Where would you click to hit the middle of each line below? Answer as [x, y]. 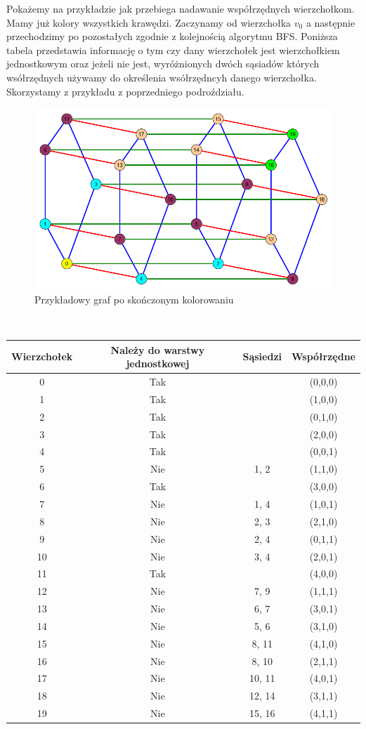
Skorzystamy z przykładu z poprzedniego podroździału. [125, 91]
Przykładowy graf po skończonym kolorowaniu [134, 299]
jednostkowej [158, 363]
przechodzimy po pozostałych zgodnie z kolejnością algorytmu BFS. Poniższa [172, 36]
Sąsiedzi [262, 356]
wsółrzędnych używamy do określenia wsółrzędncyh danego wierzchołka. [162, 77]
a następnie [331, 22]
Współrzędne [323, 356]
